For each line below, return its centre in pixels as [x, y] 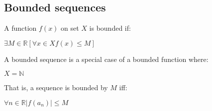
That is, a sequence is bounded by [56, 87]
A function [20, 28]
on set [70, 28]
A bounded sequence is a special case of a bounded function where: [106, 59]
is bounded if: [110, 28]
